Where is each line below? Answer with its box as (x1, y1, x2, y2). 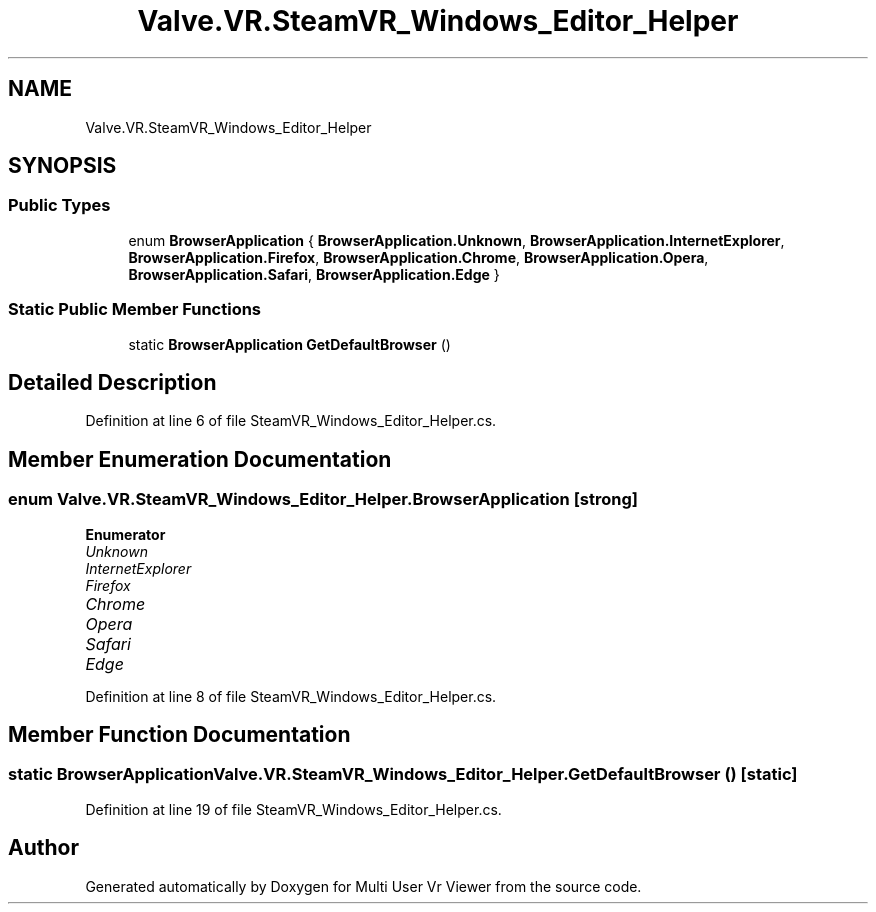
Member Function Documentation (8, 722, 351, 748)
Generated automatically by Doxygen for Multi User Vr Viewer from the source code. (85, 877, 642, 895)
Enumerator (85, 525, 166, 543)
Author (8, 835, 79, 861)
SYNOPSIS (8, 153, 117, 179)
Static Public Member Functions (8, 299, 262, 320)
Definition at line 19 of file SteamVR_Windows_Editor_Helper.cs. (85, 800, 502, 818)
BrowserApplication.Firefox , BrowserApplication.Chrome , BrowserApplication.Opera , (128, 248, 709, 266)
